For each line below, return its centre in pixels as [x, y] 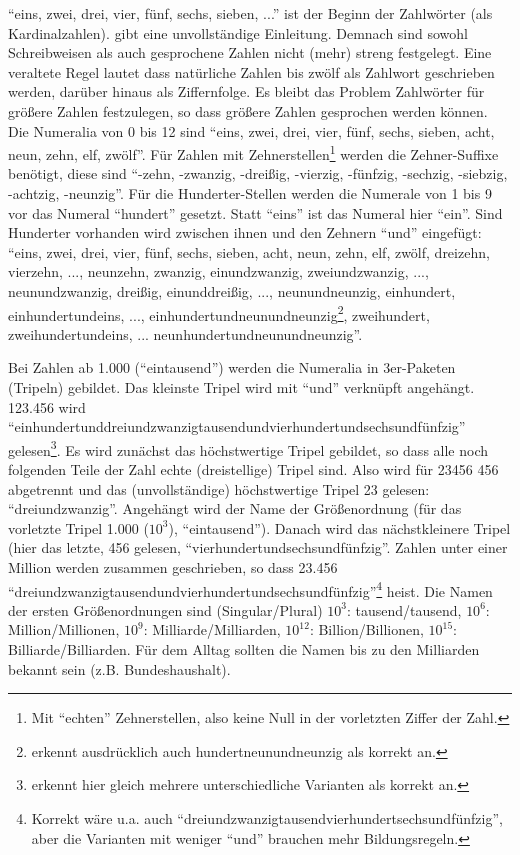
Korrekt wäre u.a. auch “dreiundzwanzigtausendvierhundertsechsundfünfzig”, [267, 818]
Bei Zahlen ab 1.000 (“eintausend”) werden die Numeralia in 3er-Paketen [232, 367]
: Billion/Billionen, [366, 629]
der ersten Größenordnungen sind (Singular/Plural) [165, 609]
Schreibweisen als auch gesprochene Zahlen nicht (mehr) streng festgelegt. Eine [250, 52]
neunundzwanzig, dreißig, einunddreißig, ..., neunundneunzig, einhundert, [232, 290]
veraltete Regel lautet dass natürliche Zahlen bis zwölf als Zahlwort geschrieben [251, 71]
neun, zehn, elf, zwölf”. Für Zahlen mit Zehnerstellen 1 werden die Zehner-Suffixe [253, 152]
